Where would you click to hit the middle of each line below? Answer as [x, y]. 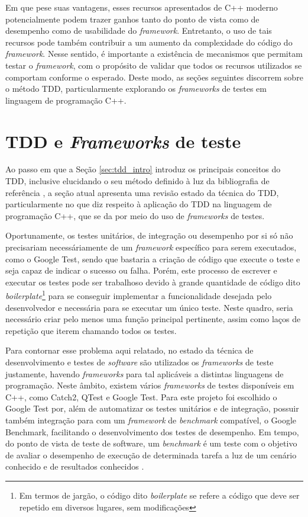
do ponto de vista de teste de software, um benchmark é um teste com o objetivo [151, 443]
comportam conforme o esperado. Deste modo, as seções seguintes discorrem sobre [154, 77]
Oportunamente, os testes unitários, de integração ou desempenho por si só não [149, 235]
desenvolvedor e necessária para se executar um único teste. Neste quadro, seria [149, 307]
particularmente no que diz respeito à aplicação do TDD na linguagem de [139, 204]
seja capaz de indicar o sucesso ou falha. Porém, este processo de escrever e [141, 270]
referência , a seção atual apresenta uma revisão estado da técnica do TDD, [142, 192]
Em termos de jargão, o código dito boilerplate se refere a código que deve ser [159, 495]
